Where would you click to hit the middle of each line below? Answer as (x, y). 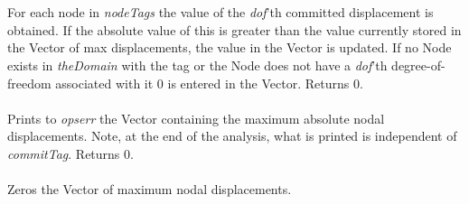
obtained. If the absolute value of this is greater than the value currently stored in (234, 29)
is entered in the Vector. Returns (258, 83)
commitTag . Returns (64, 153)
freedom (29, 83)
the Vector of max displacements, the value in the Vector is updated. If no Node (230, 47)
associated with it (104, 83)
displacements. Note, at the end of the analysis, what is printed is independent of (232, 136)
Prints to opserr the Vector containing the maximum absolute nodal (196, 118)
